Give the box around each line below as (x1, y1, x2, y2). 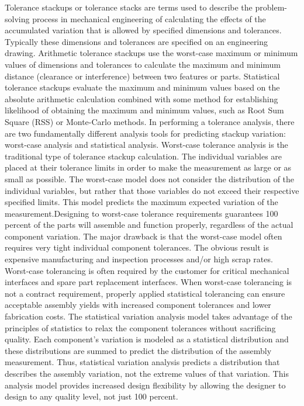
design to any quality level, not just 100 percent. (5, 390, 178, 402)
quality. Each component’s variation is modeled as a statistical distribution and (5, 333, 289, 345)
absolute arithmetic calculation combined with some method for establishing (5, 92, 278, 105)
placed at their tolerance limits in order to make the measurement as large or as (5, 161, 292, 173)
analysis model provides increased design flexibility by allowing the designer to (5, 379, 286, 391)
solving (5, 12, 30, 25)
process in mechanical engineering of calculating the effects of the (32, 12, 266, 25)
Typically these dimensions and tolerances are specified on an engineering (5, 35, 268, 47)
